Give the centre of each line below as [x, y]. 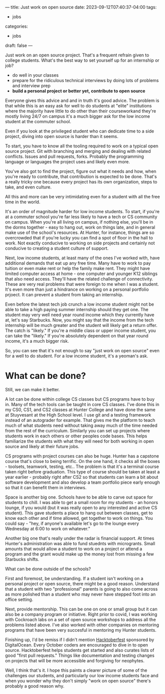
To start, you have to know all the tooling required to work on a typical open [82, 146]
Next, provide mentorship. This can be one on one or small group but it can [81, 609]
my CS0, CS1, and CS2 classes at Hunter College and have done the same [80, 410]
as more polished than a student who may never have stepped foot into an [81, 594]
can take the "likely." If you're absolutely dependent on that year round [77, 336]
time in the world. [23, 202]
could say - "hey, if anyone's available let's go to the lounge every [72, 523]
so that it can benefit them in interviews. [46, 487]
